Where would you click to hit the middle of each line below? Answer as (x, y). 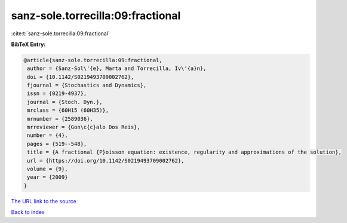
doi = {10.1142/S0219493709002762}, (81, 77)
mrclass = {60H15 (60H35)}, (68, 110)
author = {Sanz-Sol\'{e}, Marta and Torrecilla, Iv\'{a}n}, (117, 68)
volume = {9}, (47, 169)
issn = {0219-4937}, (57, 94)
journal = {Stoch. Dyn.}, (65, 102)
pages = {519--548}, (57, 144)
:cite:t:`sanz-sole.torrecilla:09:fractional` (61, 33)
